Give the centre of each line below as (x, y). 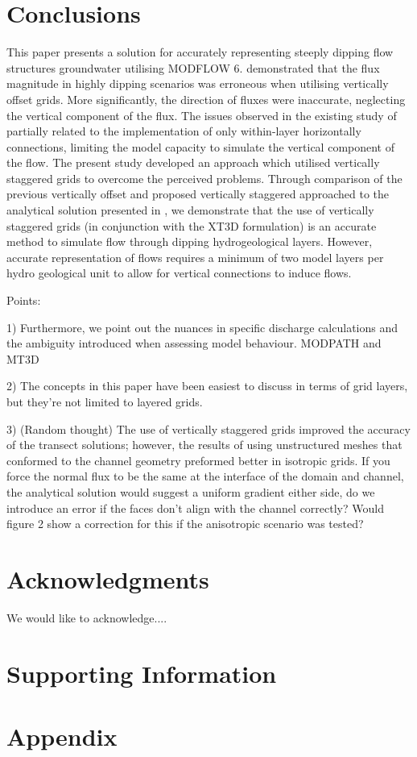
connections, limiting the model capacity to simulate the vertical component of (201, 146)
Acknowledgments (108, 578)
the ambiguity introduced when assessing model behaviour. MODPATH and (194, 343)
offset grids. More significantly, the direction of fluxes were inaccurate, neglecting (206, 99)
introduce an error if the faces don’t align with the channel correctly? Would (195, 507)
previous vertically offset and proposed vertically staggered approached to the (198, 194)
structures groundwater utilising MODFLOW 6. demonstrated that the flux (193, 67)
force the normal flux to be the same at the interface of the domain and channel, (205, 476)
